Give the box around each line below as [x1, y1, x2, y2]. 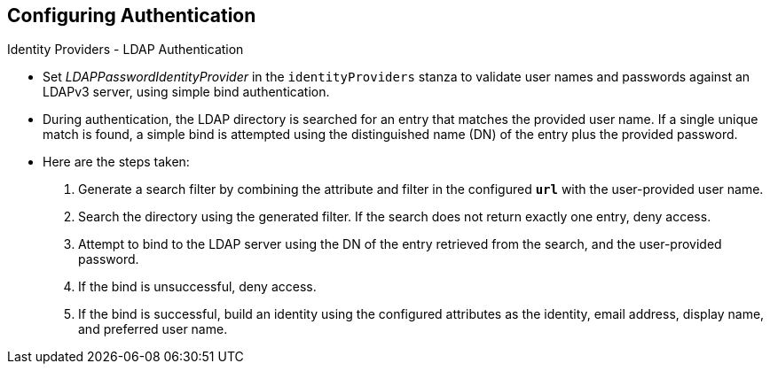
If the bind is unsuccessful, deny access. [78, 279, 317, 295]
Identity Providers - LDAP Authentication [7, 42, 244, 58]
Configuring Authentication [7, 4, 256, 27]
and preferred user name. [78, 321, 228, 337]
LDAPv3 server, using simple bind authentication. [43, 84, 330, 100]
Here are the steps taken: [43, 154, 190, 170]
